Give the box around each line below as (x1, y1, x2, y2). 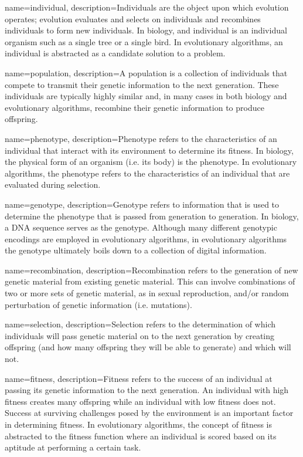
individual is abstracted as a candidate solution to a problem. (5, 47, 226, 59)
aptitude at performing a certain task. (5, 441, 141, 453)
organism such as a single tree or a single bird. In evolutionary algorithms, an (5, 35, 283, 48)
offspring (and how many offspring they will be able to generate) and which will (5, 341, 291, 353)
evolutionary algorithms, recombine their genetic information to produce (5, 101, 264, 113)
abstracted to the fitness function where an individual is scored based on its (5, 429, 277, 442)
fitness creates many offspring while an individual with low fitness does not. (5, 395, 276, 407)
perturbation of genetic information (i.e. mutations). (5, 298, 192, 310)
